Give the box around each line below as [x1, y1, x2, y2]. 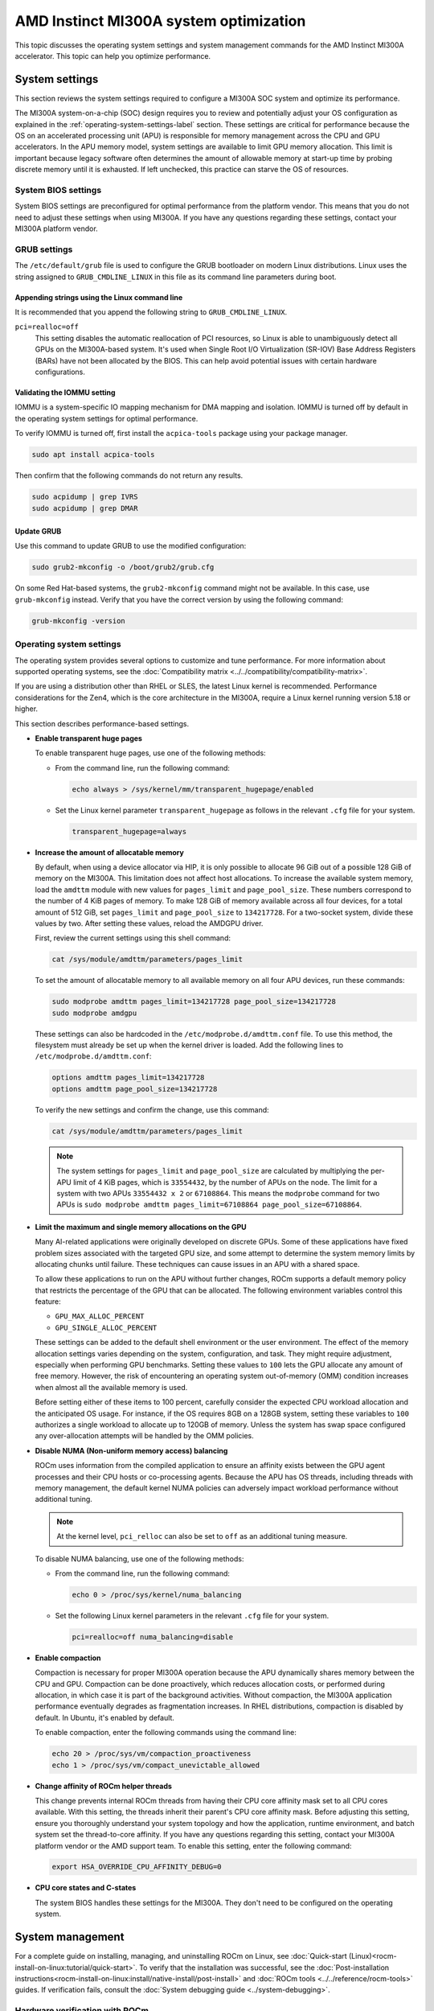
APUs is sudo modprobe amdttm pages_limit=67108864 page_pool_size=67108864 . [56, 1199, 362, 1210]
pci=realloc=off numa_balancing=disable [72, 1632, 233, 1641]
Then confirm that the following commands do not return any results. [14, 471, 244, 480]
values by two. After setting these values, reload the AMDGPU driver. [35, 918, 264, 928]
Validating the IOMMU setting [14, 387, 116, 397]
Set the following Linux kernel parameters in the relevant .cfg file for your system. [55, 1610, 330, 1620]
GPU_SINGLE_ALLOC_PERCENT [55, 1323, 158, 1332]
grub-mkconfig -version [31, 616, 126, 625]
